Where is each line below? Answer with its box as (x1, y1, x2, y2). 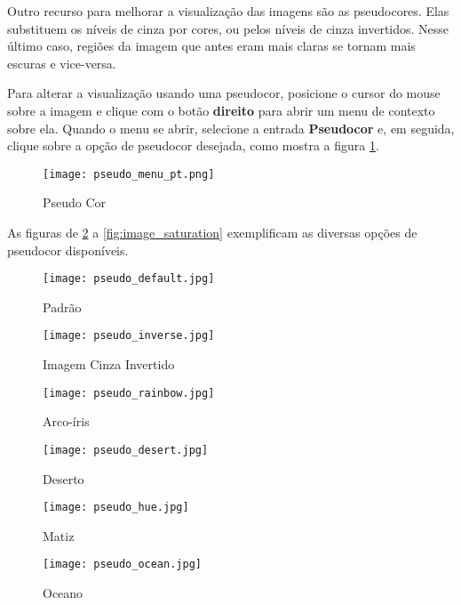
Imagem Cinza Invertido (43, 355, 175, 374)
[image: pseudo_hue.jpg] (43, 501, 189, 514)
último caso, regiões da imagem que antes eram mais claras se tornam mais (7, 36, 416, 55)
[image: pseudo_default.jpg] (43, 272, 215, 286)
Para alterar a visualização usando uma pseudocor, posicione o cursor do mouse (7, 84, 441, 102)
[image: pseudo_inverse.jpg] (43, 329, 215, 343)
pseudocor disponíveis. (7, 240, 129, 259)
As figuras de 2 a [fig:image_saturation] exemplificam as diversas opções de (7, 223, 417, 241)
